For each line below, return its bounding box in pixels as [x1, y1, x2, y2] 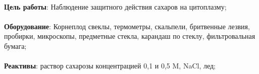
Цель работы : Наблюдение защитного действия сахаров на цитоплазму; [4, 1, 227, 12]
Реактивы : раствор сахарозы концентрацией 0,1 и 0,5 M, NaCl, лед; [4, 60, 216, 71]
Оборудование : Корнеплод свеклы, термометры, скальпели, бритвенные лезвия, [4, 21, 250, 31]
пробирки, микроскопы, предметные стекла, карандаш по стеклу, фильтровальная [4, 31, 255, 41]
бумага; [4, 40, 27, 51]
